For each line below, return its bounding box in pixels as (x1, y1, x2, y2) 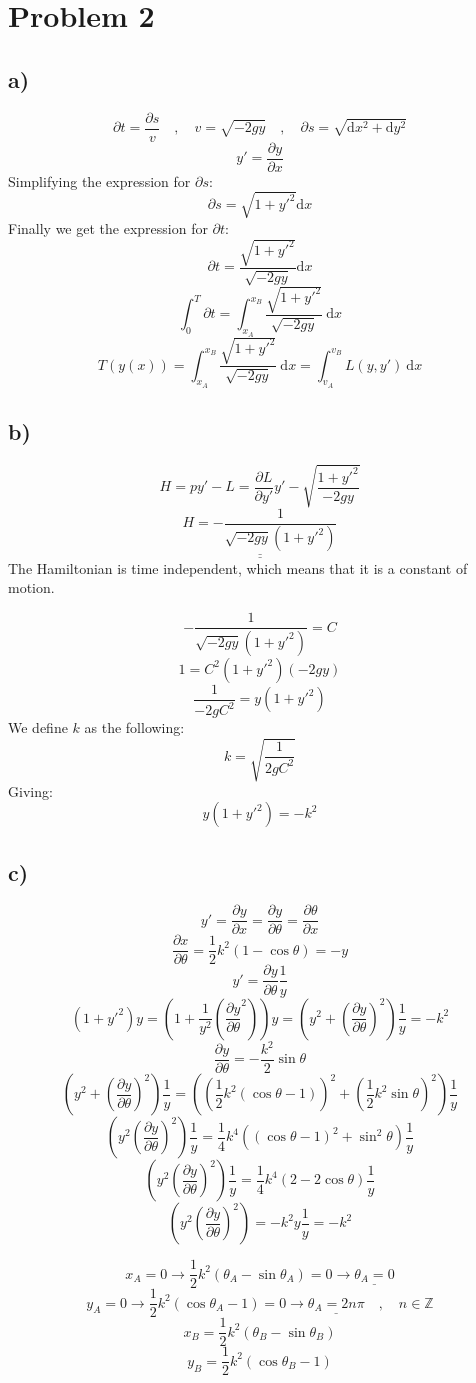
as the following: (84, 717, 185, 738)
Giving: (8, 780, 53, 801)
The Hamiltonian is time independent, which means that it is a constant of (8, 557, 468, 578)
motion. (8, 577, 55, 598)
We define (8, 717, 68, 738)
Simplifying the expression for (8, 170, 191, 191)
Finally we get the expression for (8, 217, 208, 238)
